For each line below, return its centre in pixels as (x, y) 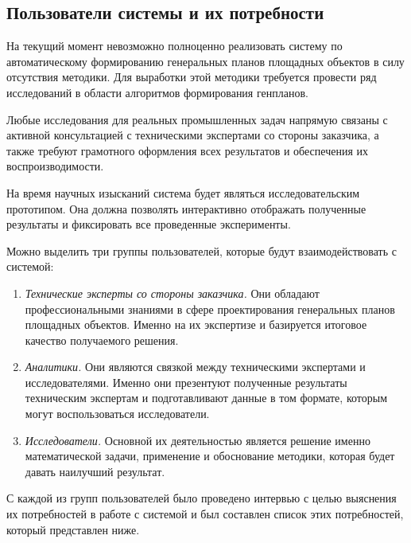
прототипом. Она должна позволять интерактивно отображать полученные (186, 208)
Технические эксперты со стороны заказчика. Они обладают (172, 293)
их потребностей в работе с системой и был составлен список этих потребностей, (205, 514)
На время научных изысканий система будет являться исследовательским (183, 192)
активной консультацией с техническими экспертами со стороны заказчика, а (193, 135)
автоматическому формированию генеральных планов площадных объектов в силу (205, 61)
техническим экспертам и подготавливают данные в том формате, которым (206, 398)
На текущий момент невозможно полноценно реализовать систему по (174, 46)
